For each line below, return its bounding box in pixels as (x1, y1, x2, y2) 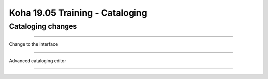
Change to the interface (9, 41, 58, 47)
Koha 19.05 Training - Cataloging (9, 7, 147, 18)
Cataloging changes (9, 22, 77, 31)
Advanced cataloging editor (9, 57, 67, 64)
